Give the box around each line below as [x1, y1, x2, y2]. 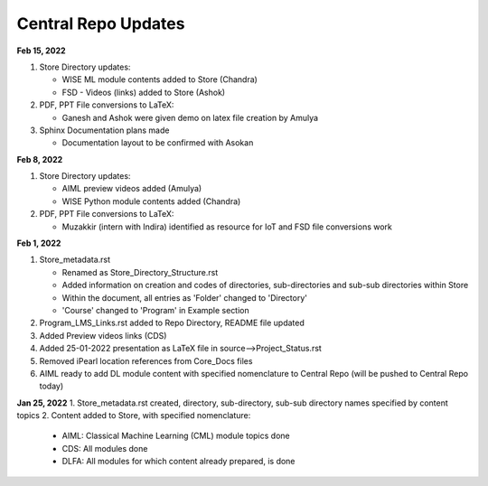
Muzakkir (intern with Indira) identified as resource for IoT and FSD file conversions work [61, 221, 393, 232]
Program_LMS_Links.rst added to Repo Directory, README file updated [39, 317, 305, 329]
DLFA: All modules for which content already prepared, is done [61, 456, 296, 467]
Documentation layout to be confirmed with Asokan [61, 137, 254, 148]
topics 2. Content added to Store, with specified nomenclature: [16, 410, 251, 421]
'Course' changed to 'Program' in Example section [61, 304, 250, 315]
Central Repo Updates [16, 14, 185, 33]
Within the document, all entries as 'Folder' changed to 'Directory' [61, 292, 307, 303]
